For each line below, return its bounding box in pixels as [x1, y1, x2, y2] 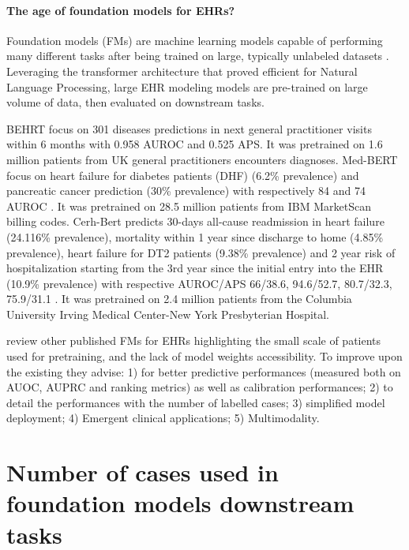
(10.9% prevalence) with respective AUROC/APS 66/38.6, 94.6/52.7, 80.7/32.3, [6, 275, 392, 291]
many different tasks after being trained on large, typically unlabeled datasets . [6, 47, 389, 64]
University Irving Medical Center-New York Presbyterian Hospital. [6, 305, 330, 322]
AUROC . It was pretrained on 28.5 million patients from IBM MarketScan [6, 197, 371, 214]
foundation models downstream [6, 487, 355, 519]
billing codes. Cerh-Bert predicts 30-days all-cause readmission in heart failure [6, 213, 385, 230]
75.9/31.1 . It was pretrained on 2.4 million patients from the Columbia [6, 290, 352, 307]
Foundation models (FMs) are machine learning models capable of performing [6, 32, 383, 48]
